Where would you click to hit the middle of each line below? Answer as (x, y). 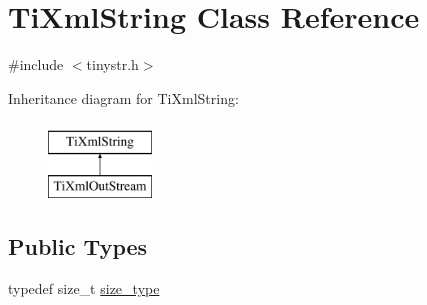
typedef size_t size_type (84, 287)
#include (36, 64)
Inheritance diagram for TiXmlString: (123, 97)
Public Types (78, 245)
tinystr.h (112, 64)
